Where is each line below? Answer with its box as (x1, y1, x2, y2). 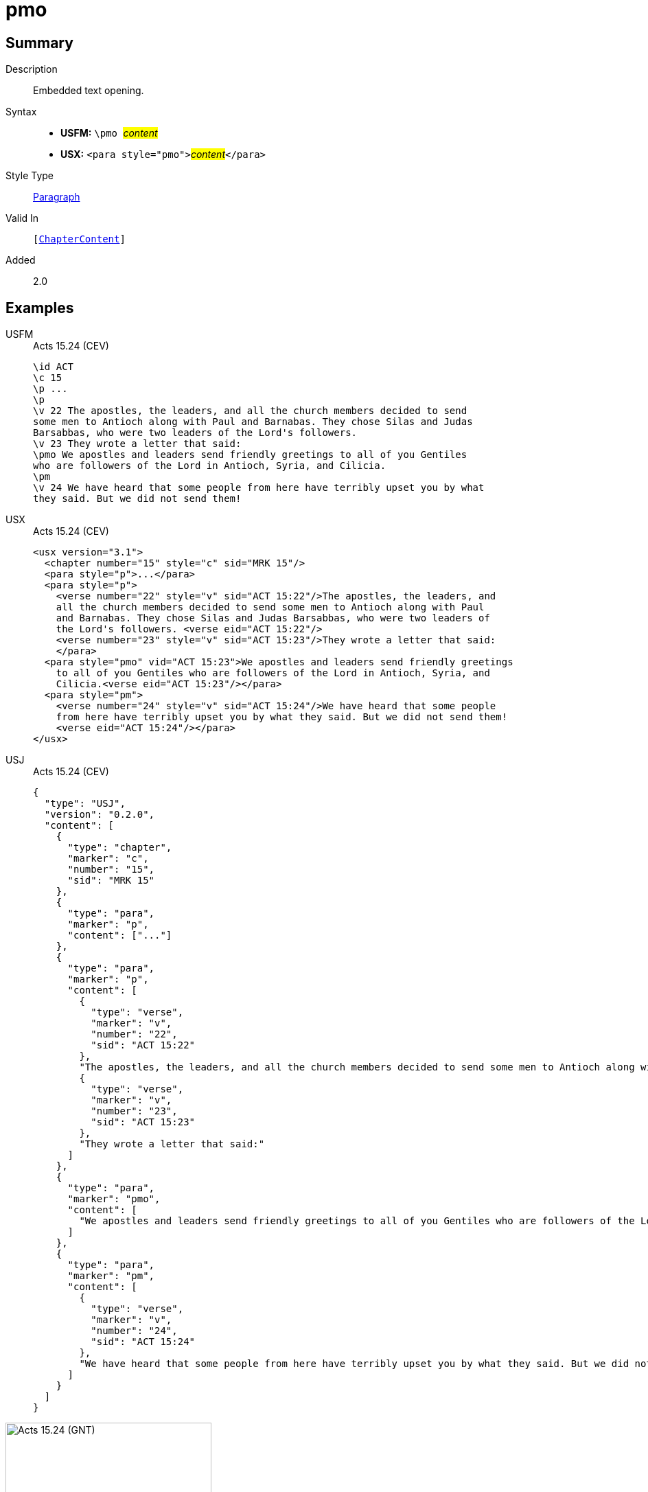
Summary (5, 34, 73, 51)
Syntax (5, 106, 37, 118)
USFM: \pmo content (60, 127, 158, 139)
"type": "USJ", (44, 798, 126, 810)
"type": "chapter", (67, 842, 172, 853)
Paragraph (33, 191, 80, 203)
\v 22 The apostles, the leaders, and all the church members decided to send (33, 405, 467, 417)
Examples (5, 299, 74, 317)
